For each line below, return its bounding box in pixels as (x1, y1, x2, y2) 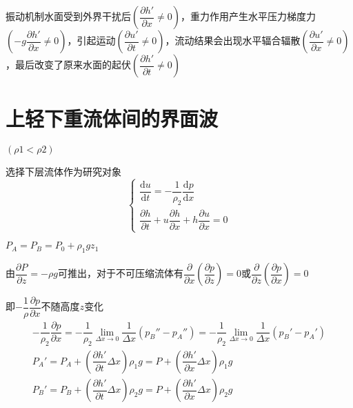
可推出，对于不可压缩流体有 (57, 266, 183, 280)
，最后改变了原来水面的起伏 (6, 57, 131, 71)
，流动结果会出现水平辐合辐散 (165, 33, 301, 47)
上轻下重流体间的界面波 (6, 104, 219, 133)
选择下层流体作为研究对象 (6, 164, 121, 179)
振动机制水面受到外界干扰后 (6, 9, 131, 23)
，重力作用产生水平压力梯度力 (181, 9, 316, 23)
